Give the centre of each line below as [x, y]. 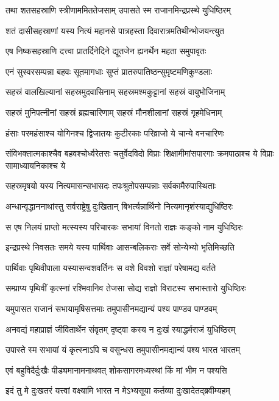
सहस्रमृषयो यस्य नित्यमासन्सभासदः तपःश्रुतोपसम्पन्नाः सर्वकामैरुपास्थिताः [111, 186]
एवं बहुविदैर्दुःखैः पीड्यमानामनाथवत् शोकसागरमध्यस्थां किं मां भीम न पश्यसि [116, 370]
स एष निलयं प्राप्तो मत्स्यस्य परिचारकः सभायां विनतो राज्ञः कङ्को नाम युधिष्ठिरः [124, 226]
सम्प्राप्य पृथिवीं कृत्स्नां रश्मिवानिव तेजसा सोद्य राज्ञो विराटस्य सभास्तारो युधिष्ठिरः [126, 288]
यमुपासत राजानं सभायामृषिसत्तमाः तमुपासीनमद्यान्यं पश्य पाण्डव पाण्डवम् [111, 308]
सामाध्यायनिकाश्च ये [36, 165]
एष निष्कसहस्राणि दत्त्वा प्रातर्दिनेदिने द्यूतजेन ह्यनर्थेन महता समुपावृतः [106, 51]
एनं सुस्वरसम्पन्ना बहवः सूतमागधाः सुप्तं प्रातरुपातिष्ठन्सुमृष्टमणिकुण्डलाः [109, 71]
